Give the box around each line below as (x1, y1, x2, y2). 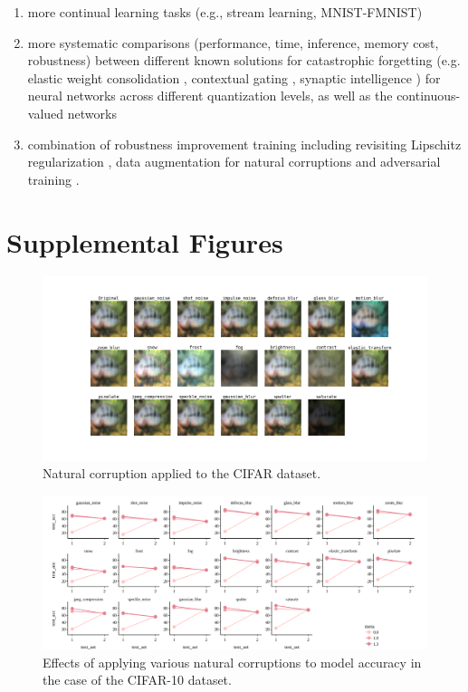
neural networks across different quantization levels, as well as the (27, 86, 393, 105)
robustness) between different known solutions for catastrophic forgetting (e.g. (27, 51, 461, 70)
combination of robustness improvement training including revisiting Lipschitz (27, 134, 462, 153)
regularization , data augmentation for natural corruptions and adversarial (27, 152, 441, 171)
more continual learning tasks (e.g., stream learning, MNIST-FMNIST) (27, 3, 423, 21)
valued (27, 103, 64, 122)
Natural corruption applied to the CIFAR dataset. (43, 464, 321, 483)
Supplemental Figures (6, 223, 283, 260)
